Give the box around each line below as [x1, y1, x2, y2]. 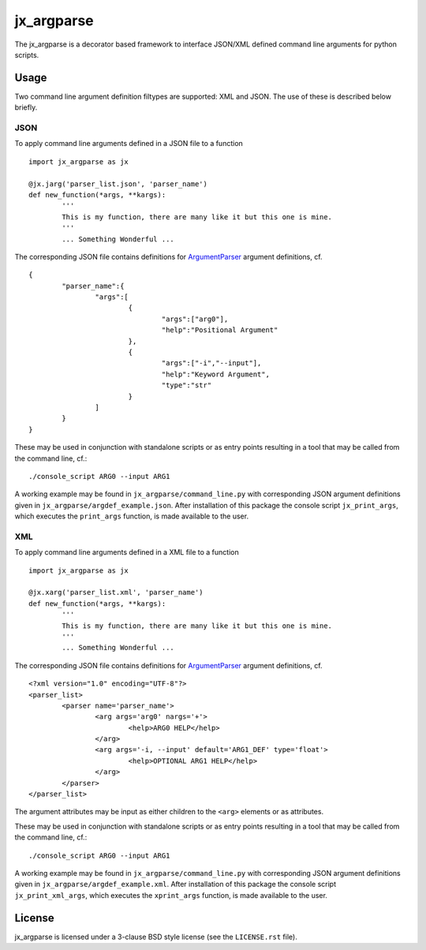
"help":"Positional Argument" [161, 326, 278, 335]
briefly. [14, 103, 38, 112]
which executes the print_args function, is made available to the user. [14, 511, 248, 521]
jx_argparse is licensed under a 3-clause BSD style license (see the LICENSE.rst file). [14, 932, 297, 941]
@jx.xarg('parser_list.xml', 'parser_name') [28, 588, 204, 597]
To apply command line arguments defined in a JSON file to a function [14, 139, 244, 148]
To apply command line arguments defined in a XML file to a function [14, 548, 240, 557]
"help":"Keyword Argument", [161, 369, 270, 379]
